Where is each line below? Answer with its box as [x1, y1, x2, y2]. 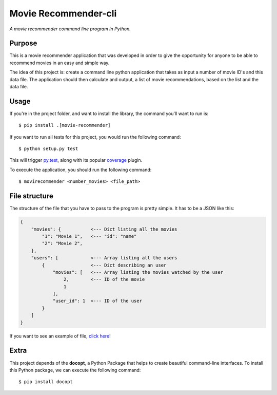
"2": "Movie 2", [42, 240, 83, 247]
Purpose [9, 39, 37, 48]
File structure [9, 192, 53, 200]
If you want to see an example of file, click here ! [9, 333, 111, 339]
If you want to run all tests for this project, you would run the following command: [9, 134, 182, 140]
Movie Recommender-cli [9, 8, 117, 19]
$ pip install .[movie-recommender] [18, 122, 111, 128]
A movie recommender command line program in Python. [9, 26, 131, 32]
